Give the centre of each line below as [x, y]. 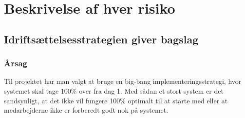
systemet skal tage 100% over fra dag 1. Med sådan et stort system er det [114, 90]
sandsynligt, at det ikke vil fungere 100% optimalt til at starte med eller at [116, 100]
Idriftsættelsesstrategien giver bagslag [101, 39]
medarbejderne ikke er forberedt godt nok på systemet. [86, 110]
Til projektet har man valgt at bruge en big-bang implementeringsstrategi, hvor [123, 81]
